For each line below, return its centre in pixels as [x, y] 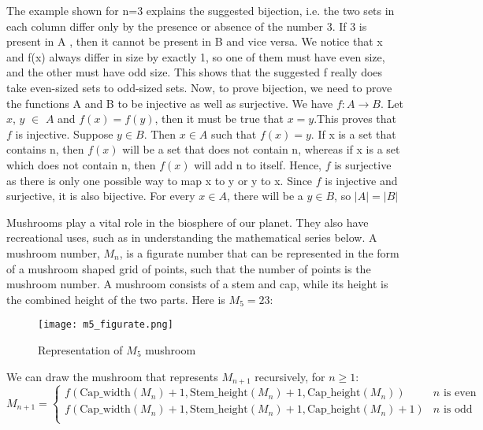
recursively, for [290, 376]
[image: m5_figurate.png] [106, 325]
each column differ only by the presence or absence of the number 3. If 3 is [187, 26]
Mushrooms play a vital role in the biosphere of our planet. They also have [188, 222]
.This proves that [355, 119]
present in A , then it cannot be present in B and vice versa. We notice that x [195, 41]
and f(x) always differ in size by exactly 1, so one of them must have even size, [196, 56]
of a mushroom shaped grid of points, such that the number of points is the [189, 268]
